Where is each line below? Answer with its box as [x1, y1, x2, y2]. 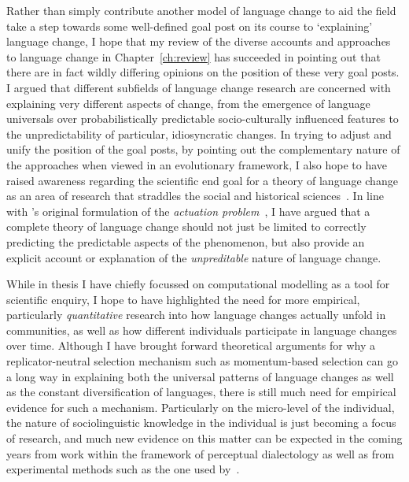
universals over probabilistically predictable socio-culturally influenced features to [6, 110, 399, 127]
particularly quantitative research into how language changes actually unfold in [6, 306, 386, 323]
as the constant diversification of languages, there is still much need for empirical [6, 384, 396, 400]
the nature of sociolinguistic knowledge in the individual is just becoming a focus [6, 414, 396, 431]
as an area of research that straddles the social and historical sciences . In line [6, 187, 384, 204]
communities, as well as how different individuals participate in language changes [6, 321, 397, 338]
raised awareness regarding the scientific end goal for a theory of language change [6, 172, 398, 188]
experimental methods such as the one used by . [6, 461, 240, 477]
